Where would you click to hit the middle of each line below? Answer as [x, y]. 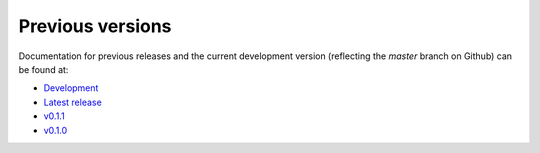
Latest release [72, 102]
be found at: [43, 69]
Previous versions [95, 26]
